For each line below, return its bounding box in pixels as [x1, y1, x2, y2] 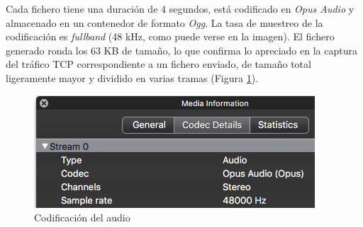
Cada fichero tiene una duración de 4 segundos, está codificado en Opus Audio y [6, 1, 354, 16]
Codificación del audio [34, 210, 130, 225]
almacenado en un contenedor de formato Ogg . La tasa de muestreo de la [6, 15, 323, 30]
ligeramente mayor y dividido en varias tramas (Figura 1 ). [6, 70, 258, 85]
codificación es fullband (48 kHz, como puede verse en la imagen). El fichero [6, 29, 335, 44]
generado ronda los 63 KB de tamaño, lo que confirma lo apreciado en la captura [6, 42, 357, 57]
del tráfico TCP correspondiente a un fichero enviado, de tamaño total [6, 57, 311, 71]
